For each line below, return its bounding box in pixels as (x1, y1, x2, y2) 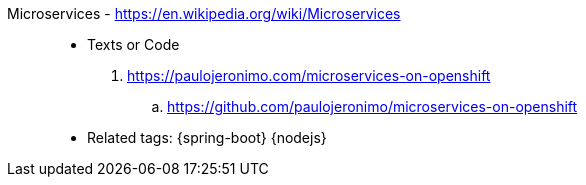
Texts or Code (87, 36, 180, 53)
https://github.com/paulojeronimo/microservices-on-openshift (167, 98, 578, 115)
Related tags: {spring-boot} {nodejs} (87, 129, 327, 146)
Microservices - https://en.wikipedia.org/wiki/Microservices (7, 5, 401, 22)
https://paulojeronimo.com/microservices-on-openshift (127, 67, 491, 84)
